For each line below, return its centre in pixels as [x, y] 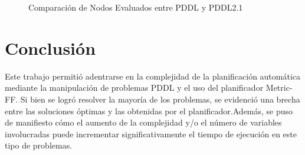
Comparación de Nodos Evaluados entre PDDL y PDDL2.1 [136, 7]
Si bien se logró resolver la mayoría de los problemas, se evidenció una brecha [160, 99]
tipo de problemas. [39, 145]
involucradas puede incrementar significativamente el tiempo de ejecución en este [151, 133]
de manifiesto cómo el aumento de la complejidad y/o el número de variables [143, 122]
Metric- [279, 88]
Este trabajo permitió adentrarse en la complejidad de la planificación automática [153, 76]
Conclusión [50, 47]
